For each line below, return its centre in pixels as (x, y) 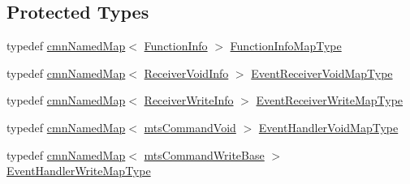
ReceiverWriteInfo (189, 100)
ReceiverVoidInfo (186, 73)
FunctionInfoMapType (286, 46)
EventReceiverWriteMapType (330, 100)
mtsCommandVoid (190, 127)
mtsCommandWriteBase (204, 154)
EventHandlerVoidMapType (328, 127)
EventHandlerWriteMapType (79, 171)
